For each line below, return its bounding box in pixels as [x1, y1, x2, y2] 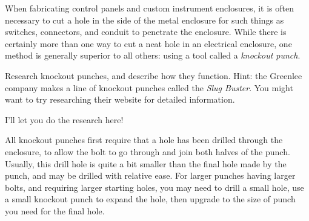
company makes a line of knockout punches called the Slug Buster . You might [5, 81, 293, 94]
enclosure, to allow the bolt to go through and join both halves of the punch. [5, 145, 290, 158]
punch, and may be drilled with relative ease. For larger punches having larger [5, 169, 296, 182]
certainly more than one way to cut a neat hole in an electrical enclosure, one [5, 37, 292, 50]
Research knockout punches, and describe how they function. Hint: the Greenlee [5, 69, 302, 82]
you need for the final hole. [5, 204, 105, 217]
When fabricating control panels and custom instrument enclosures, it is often [5, 2, 294, 14]
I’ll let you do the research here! [5, 113, 124, 126]
